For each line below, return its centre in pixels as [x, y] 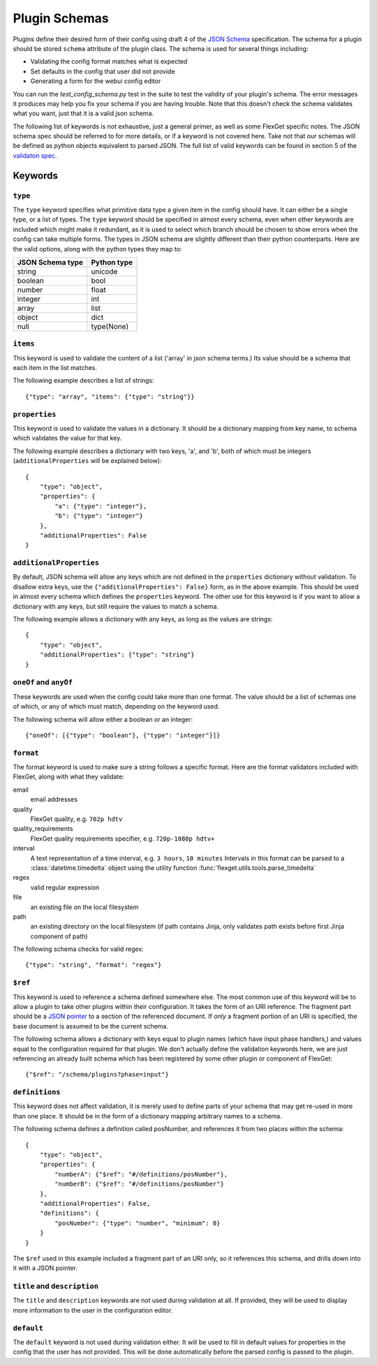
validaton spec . [35, 155]
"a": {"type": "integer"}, [101, 506]
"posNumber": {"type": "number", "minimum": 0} [138, 1223]
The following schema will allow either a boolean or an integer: [103, 719]
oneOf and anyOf [43, 682]
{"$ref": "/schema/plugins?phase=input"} [97, 1075]
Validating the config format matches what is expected [109, 61]
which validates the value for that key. [67, 438]
